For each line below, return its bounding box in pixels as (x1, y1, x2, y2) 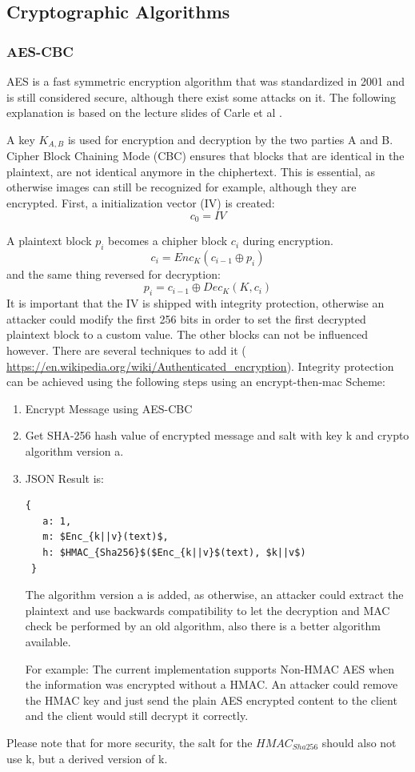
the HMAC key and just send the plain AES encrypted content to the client (25, 691, 397, 708)
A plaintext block (6, 232, 92, 249)
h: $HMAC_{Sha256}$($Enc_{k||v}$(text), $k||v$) (42, 546, 306, 558)
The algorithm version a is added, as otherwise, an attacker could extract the (25, 586, 404, 603)
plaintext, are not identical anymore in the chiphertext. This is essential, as (6, 163, 375, 179)
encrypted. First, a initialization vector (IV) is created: (6, 195, 275, 211)
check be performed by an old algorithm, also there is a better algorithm (25, 617, 381, 634)
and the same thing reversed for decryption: (6, 265, 221, 282)
